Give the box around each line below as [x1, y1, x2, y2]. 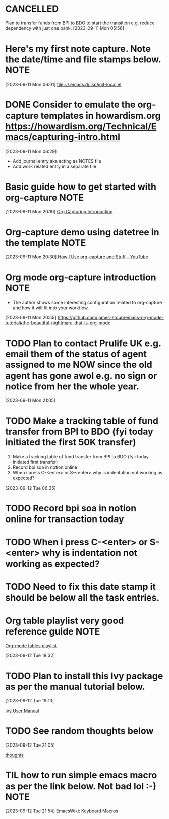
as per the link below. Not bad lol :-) [5, 780, 156, 792]
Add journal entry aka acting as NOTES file [12, 158, 102, 164]
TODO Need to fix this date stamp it [5, 581, 156, 593]
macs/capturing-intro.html [5, 131, 120, 143]
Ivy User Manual [5, 708, 39, 714]
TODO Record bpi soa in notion [5, 502, 137, 514]
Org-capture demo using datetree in [5, 226, 160, 238]
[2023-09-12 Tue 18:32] [5, 652, 55, 658]
